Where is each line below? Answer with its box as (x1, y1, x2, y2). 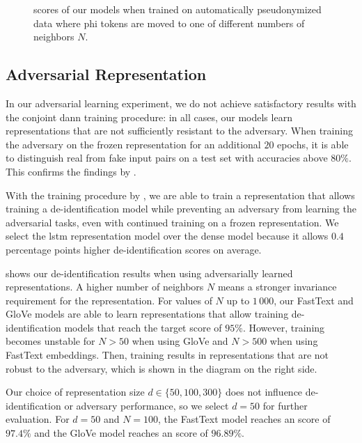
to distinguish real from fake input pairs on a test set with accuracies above (6, 150, 328, 165)
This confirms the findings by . (6, 164, 136, 178)
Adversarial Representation (6, 63, 207, 85)
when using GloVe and (132, 334, 228, 348)
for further (262, 398, 308, 412)
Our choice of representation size (6, 384, 145, 399)
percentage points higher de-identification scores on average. (6, 242, 262, 256)
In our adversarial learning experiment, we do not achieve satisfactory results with (6, 95, 356, 110)
